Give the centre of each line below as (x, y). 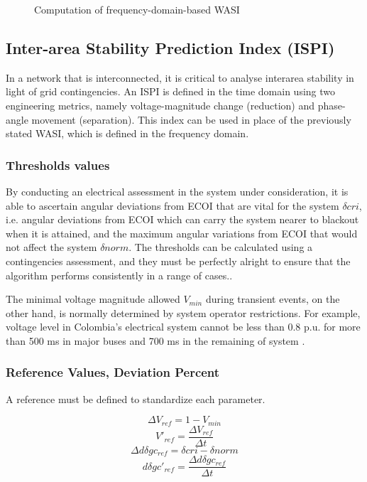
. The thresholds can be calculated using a (221, 247)
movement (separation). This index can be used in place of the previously (191, 119)
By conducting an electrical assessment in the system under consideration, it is (177, 191)
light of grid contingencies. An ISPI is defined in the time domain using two (171, 91)
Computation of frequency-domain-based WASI (137, 9)
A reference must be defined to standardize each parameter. (136, 398)
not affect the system (51, 247)
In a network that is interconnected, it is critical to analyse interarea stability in (180, 77)
